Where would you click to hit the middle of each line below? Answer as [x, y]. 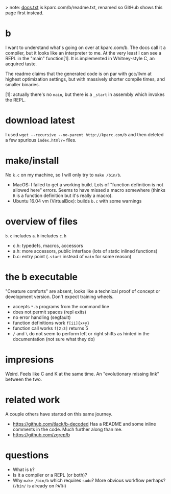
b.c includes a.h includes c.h [36, 236]
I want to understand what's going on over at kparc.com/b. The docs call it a [86, 47]
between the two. [24, 379]
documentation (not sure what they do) [54, 339]
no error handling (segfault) [42, 317]
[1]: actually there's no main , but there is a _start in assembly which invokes [85, 94]
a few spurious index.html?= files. [41, 140]
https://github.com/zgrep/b [41, 435]
